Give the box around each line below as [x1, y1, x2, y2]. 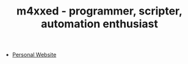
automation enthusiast [40, 17, 159, 31]
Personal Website [12, 51, 57, 59]
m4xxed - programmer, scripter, [16, 4, 183, 18]
